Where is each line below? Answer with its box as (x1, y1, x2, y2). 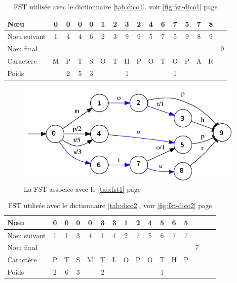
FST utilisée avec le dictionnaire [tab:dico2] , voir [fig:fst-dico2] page (8, 200, 212, 211)
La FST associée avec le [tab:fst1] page (24, 183, 141, 194)
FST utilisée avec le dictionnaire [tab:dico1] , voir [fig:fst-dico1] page (13, 1, 218, 11)
